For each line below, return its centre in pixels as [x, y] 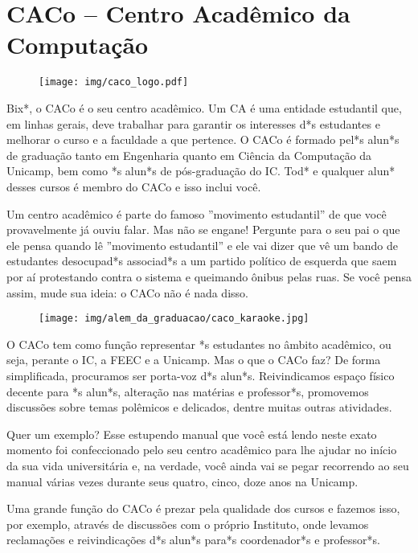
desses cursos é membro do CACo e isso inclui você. [134, 186]
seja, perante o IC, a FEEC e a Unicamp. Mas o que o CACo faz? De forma [194, 360]
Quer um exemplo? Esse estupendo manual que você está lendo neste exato [192, 434]
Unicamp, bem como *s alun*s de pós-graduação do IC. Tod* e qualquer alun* [201, 171]
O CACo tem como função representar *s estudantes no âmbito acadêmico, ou [199, 344]
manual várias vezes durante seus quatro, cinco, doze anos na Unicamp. [182, 481]
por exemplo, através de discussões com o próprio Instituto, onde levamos [188, 524]
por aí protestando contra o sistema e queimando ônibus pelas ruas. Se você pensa [209, 276]
